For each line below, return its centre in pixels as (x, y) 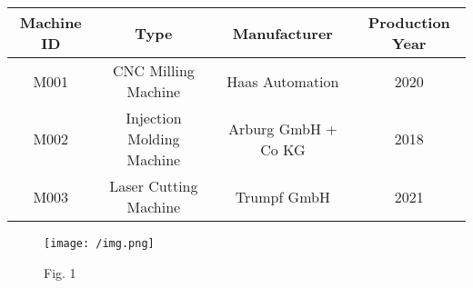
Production (409, 22)
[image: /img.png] (99, 243)
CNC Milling (153, 70)
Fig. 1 (60, 272)
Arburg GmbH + (282, 128)
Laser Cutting (154, 186)
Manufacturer (282, 33)
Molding (154, 139)
